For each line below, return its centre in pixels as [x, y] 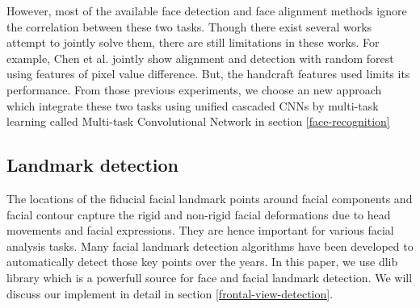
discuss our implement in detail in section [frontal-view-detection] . [170, 293]
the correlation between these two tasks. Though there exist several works [189, 26]
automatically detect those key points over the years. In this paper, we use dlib [202, 262]
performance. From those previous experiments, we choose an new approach [194, 89]
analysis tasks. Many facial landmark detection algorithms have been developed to [210, 246]
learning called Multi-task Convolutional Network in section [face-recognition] [198, 121]
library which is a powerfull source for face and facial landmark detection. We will [210, 277]
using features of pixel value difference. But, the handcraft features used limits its [208, 74]
